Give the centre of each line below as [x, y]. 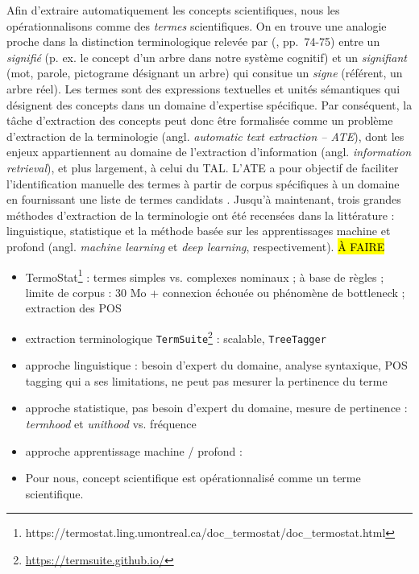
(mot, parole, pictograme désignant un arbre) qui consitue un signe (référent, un [205, 73]
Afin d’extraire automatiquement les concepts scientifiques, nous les [173, 10]
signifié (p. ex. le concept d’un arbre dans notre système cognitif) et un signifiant [207, 57]
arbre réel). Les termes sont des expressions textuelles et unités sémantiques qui [203, 88]
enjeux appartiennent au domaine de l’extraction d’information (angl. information [209, 152]
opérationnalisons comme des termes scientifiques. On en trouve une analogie [197, 25]
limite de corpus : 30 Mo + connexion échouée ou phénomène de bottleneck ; [215, 292]
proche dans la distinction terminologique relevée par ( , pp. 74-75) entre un [193, 41]
